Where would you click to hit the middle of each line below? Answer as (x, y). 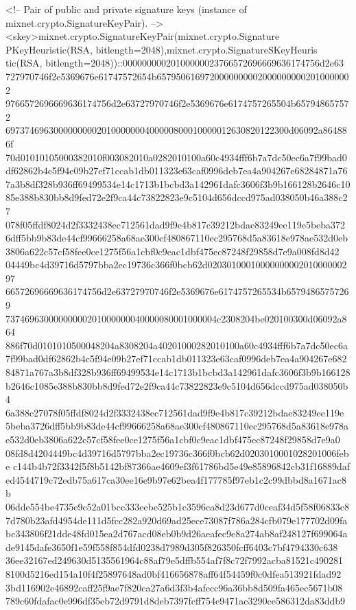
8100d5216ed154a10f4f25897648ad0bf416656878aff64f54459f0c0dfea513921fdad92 (174, 573)
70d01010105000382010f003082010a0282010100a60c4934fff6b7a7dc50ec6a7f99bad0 (176, 157)
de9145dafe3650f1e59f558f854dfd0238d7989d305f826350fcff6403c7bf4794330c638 (172, 547)
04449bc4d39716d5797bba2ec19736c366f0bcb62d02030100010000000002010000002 (176, 265)
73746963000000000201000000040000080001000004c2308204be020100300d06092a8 (176, 318)
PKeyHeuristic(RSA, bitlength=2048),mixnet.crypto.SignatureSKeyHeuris (162, 49)
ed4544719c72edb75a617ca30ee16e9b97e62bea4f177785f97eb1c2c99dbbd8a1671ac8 (176, 479)
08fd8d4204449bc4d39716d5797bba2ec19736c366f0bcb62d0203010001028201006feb (177, 453)
